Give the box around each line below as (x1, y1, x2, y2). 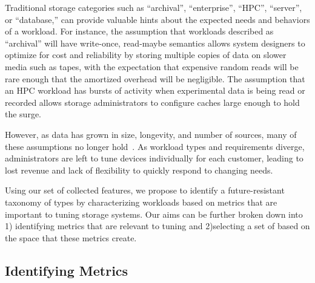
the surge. (5, 108, 42, 120)
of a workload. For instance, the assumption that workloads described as (5, 25, 274, 37)
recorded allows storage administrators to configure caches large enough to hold (5, 96, 300, 108)
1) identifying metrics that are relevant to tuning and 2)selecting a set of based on (5, 220, 310, 232)
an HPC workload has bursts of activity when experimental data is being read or (5, 84, 305, 97)
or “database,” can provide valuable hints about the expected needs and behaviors (5, 13, 310, 25)
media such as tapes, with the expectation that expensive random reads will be (5, 60, 299, 73)
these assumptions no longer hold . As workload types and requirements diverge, (5, 140, 305, 152)
